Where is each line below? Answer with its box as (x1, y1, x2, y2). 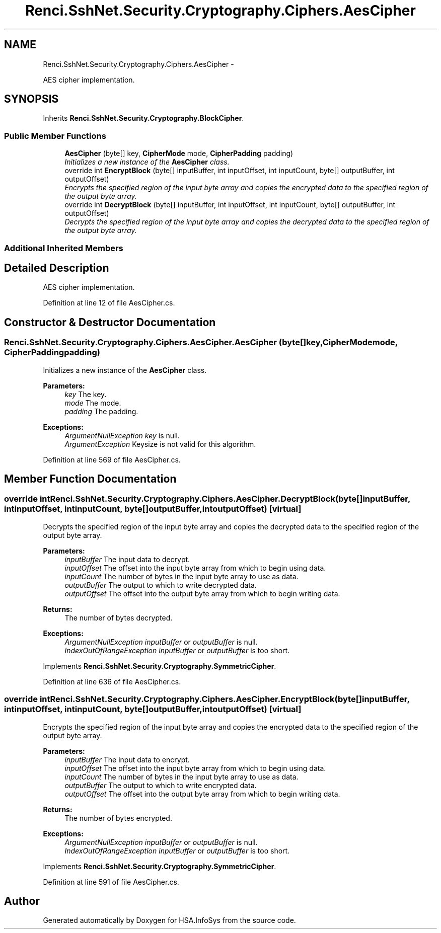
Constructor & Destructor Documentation (4, 316, 216, 329)
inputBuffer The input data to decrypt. (64, 555, 190, 564)
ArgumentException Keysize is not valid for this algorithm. (64, 439, 256, 448)
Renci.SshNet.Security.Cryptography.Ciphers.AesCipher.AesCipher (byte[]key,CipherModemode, (4, 337, 398, 348)
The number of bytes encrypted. (64, 813, 172, 822)
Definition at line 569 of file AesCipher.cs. (43, 455, 181, 464)
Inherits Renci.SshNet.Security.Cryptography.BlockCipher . (43, 114, 244, 123)
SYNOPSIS (4, 93, 59, 106)
